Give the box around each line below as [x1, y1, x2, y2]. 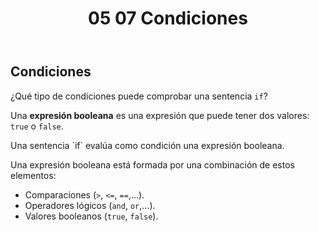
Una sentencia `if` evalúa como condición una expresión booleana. [10, 139, 285, 151]
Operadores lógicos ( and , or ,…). [24, 199, 156, 211]
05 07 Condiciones [88, 7, 248, 30]
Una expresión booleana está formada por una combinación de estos [10, 158, 295, 171]
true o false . [10, 120, 64, 132]
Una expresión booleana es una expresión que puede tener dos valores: [10, 109, 310, 121]
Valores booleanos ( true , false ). [24, 210, 159, 222]
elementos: [10, 169, 57, 181]
